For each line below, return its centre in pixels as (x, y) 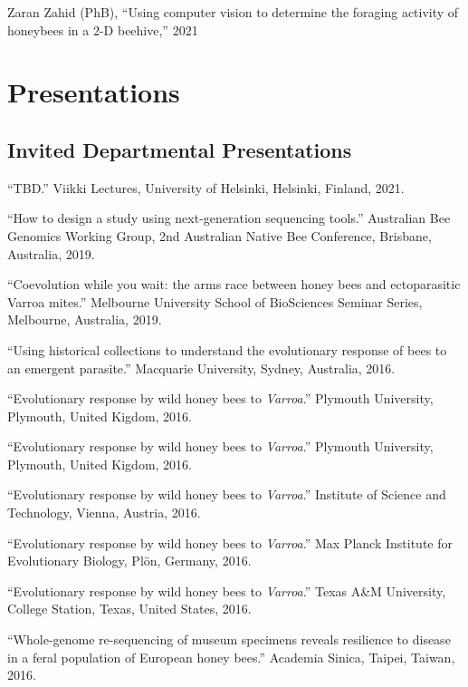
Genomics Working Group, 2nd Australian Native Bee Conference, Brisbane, (220, 235)
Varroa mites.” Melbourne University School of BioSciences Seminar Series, (215, 301)
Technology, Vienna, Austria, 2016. (104, 513)
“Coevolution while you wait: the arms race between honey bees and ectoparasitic (234, 284)
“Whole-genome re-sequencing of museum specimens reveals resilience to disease (229, 639)
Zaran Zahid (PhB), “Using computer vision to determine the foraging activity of (233, 12)
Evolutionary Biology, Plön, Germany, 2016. (129, 561)
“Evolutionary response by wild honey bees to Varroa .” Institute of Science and (227, 494)
